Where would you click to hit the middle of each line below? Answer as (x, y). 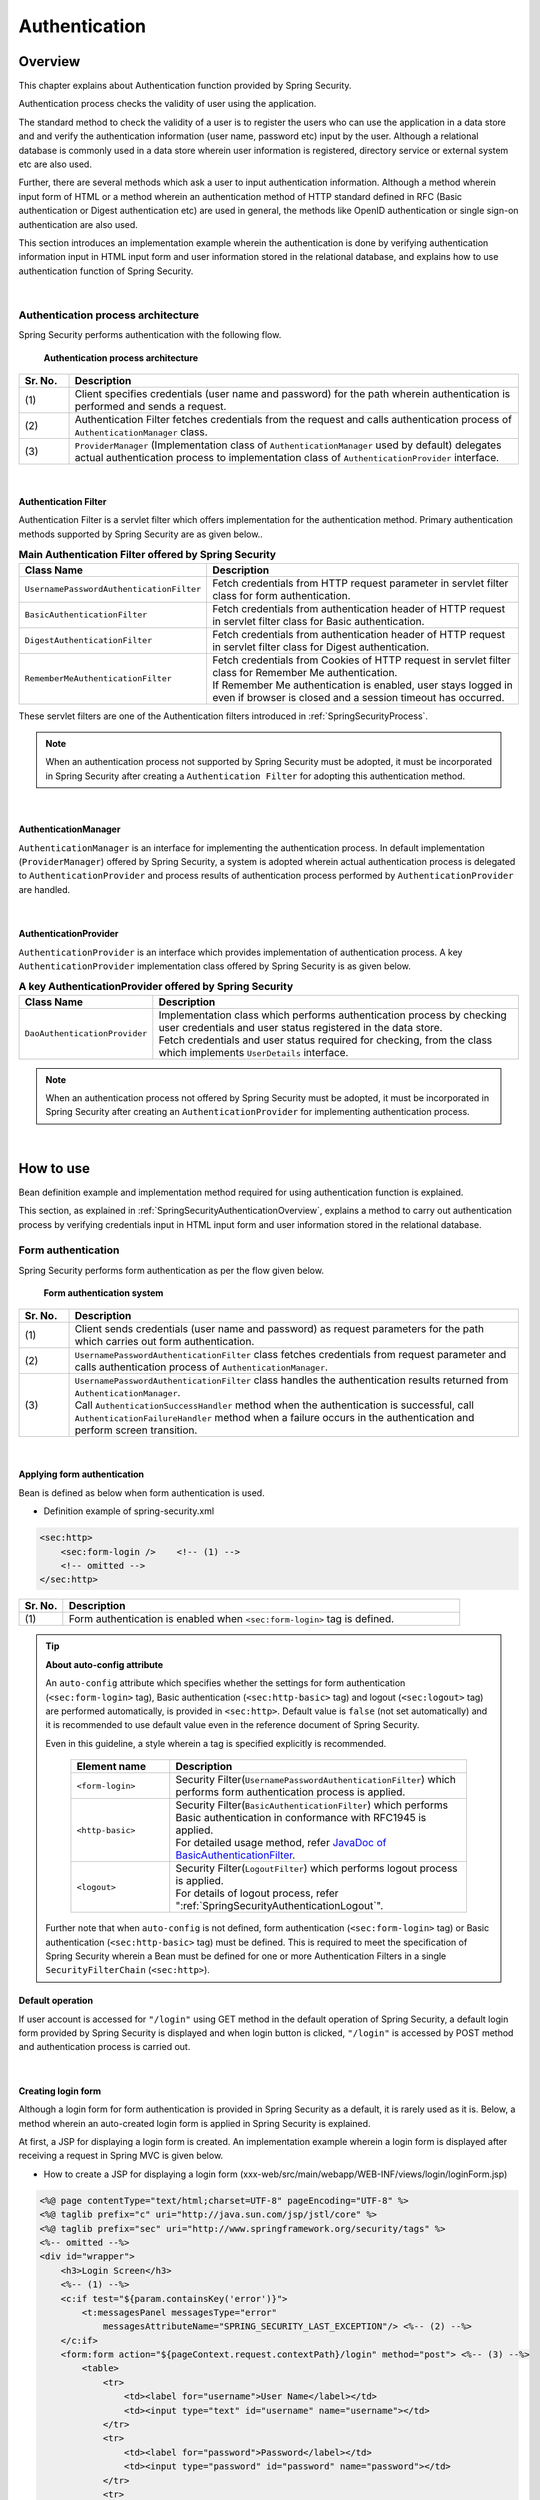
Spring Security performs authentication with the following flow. (150, 335)
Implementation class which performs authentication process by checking (332, 1015)
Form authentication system (103, 1293)
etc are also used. (55, 164)
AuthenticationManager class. (141, 432)
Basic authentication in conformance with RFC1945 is (301, 1818)
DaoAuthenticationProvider (86, 1033)
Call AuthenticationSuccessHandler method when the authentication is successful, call (274, 1405)
